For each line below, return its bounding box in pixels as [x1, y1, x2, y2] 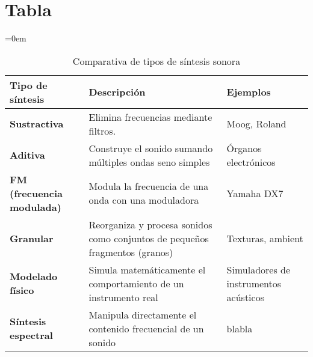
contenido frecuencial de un [88, 321, 204, 335]
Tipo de [10, 78, 48, 92]
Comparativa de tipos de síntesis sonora [72, 53, 241, 68]
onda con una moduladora [88, 193, 199, 207]
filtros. [88, 123, 116, 138]
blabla [226, 321, 253, 335]
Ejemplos [226, 85, 271, 99]
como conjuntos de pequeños [88, 231, 209, 245]
